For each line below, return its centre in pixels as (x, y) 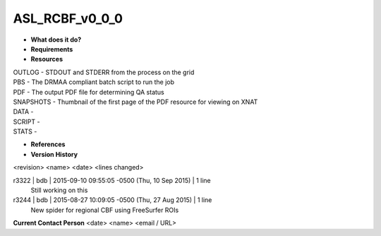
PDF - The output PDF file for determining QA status (89, 92)
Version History (54, 154)
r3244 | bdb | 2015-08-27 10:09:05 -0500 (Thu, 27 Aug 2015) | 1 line (113, 200)
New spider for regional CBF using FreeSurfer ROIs (105, 210)
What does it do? (56, 40)
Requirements (52, 49)
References (48, 144)
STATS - (25, 131)
